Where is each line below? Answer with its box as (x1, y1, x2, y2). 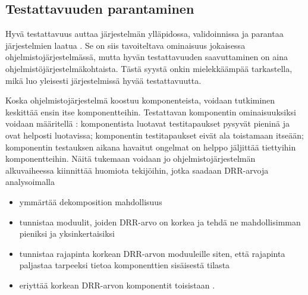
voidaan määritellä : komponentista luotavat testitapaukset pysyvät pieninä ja (5, 117, 290, 130)
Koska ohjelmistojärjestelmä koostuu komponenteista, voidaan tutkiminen (5, 94, 275, 106)
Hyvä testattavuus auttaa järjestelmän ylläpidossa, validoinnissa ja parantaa (5, 27, 284, 40)
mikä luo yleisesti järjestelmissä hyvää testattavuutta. (5, 74, 202, 86)
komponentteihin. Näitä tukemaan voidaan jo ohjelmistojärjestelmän (5, 152, 256, 165)
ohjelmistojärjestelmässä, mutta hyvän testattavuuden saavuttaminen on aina (5, 51, 288, 63)
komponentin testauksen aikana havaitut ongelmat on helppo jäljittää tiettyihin (5, 140, 296, 153)
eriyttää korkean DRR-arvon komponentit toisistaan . (19, 278, 215, 291)
